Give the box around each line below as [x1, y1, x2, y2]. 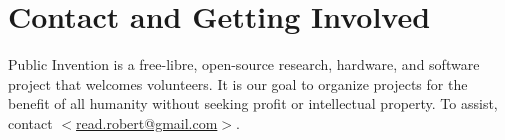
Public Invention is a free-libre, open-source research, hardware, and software [8, 54, 480, 75]
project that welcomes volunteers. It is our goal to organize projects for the [8, 73, 468, 94]
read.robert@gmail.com [76, 112, 218, 133]
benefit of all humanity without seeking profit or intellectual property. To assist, [8, 93, 498, 114]
